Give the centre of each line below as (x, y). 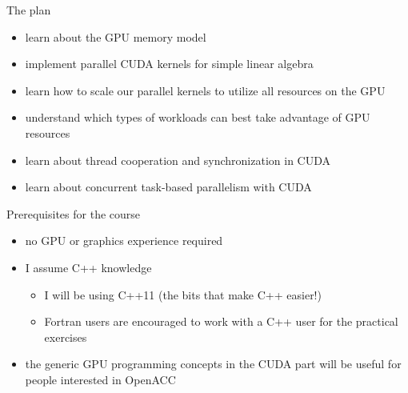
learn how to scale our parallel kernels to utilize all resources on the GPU (205, 90)
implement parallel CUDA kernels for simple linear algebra (169, 64)
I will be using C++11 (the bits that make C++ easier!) (183, 294)
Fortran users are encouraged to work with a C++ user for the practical (221, 321)
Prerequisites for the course (74, 213)
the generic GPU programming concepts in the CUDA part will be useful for (213, 364)
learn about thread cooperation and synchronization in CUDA (178, 160)
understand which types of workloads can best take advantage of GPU (198, 117)
